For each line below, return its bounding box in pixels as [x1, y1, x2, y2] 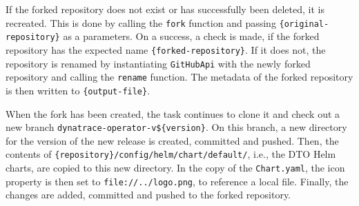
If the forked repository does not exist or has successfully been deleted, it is [6, 2, 324, 16]
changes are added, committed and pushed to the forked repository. [6, 187, 291, 202]
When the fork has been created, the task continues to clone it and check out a [6, 106, 340, 121]
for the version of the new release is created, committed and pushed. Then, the [6, 133, 339, 147]
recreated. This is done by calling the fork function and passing [6, 15, 276, 30]
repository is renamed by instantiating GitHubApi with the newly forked [6, 56, 311, 70]
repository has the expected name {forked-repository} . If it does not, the [6, 42, 326, 56]
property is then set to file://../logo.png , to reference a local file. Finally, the [6, 174, 349, 188]
